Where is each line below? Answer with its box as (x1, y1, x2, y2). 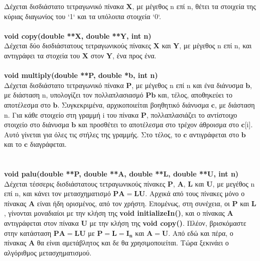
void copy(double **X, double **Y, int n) (4, 30, 152, 41)
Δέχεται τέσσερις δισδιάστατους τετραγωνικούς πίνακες (4, 178, 166, 189)
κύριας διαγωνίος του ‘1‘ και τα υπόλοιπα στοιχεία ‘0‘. (4, 11, 161, 21)
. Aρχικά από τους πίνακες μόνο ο (145, 188, 245, 199)
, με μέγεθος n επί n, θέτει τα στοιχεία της (132, 1, 256, 11)
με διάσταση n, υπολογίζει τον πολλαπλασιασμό (4, 90, 144, 100)
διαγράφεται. (30, 139, 67, 149)
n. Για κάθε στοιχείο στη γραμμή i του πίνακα (4, 109, 139, 120)
